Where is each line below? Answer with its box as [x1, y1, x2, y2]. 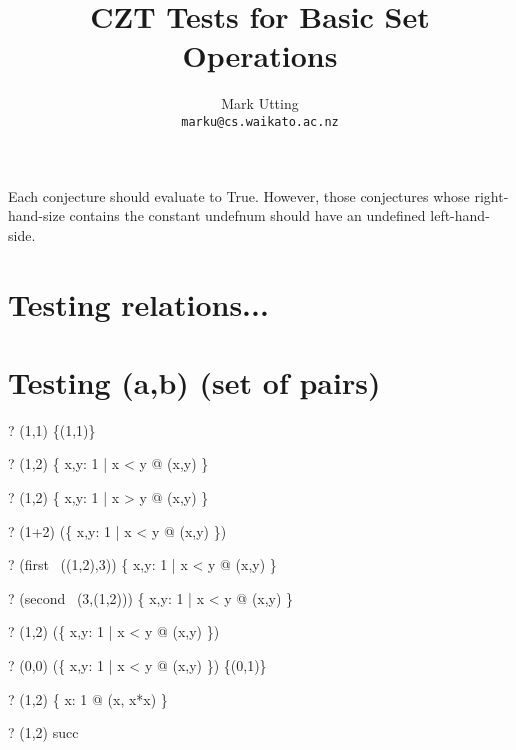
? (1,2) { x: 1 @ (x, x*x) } [8, 688, 168, 709]
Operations [182, 35, 338, 76]
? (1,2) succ [8, 722, 79, 743]
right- [474, 185, 509, 206]
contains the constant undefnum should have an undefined [69, 205, 426, 226]
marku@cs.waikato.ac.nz [181, 114, 339, 129]
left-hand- [430, 205, 490, 226]
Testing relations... [8, 283, 269, 324]
